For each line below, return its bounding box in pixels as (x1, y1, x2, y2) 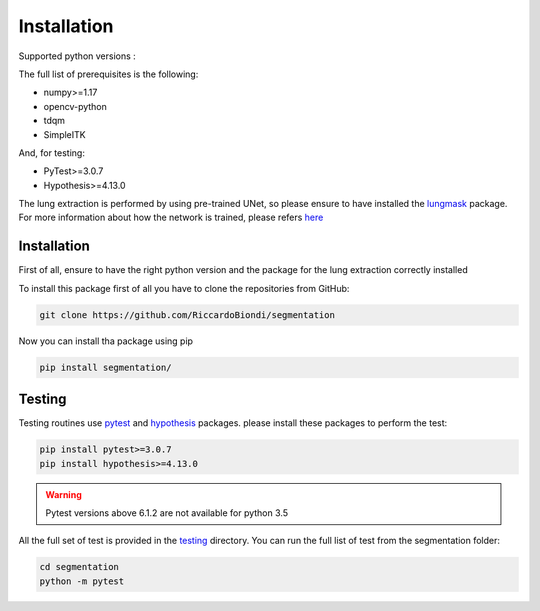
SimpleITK (43, 128, 86, 140)
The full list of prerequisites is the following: (18, 68, 199, 80)
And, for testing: (18, 146, 85, 159)
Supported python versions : (18, 50, 137, 62)
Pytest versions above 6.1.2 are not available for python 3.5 (45, 506, 289, 519)
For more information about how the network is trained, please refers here (18, 211, 324, 224)
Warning (45, 488, 82, 500)
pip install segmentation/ (39, 361, 172, 373)
